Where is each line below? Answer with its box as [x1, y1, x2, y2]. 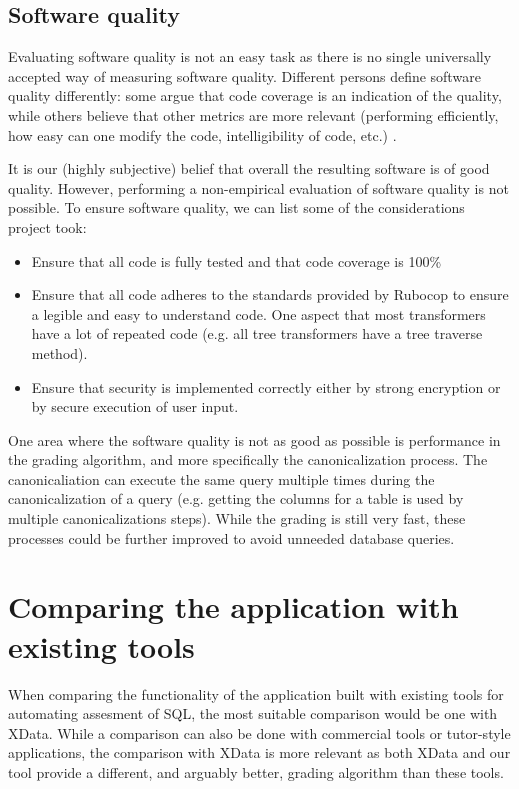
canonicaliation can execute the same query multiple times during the [8, 468, 435, 489]
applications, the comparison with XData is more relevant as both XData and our [8, 742, 511, 763]
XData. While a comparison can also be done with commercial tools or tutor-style [8, 722, 511, 743]
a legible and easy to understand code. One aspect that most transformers [31, 303, 486, 324]
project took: [8, 216, 87, 237]
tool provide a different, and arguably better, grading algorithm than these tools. [8, 761, 504, 782]
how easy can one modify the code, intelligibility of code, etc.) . [8, 124, 397, 145]
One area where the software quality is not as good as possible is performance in [8, 429, 501, 450]
